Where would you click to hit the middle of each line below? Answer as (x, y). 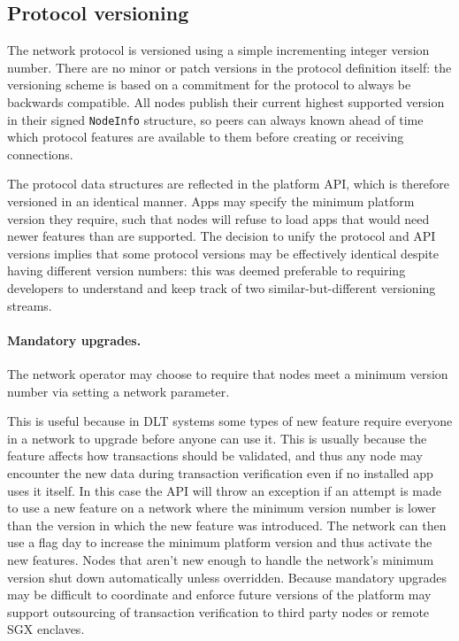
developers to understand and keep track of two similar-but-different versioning (222, 287)
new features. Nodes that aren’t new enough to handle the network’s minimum (221, 559)
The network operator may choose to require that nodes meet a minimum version (228, 373)
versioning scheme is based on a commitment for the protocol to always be (209, 85)
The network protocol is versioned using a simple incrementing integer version (218, 50)
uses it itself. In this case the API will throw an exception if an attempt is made (225, 490)
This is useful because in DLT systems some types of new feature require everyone (230, 421)
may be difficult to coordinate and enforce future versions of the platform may (219, 595)
